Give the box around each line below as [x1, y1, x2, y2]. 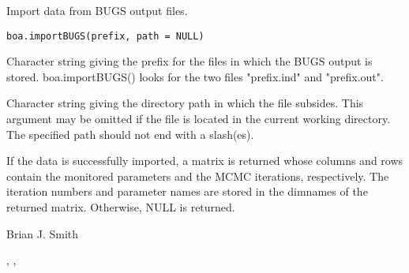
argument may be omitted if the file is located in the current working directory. [6, 110, 391, 127]
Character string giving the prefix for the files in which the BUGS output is [6, 53, 373, 69]
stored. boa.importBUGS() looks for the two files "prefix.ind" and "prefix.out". [6, 68, 384, 84]
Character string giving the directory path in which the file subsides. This [6, 95, 364, 111]
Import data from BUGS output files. [6, 2, 188, 18]
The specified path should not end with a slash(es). [6, 125, 254, 142]
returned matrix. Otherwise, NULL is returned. [6, 199, 235, 215]
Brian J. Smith [6, 225, 79, 241]
